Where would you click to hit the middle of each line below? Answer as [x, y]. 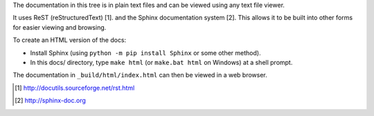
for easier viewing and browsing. [60, 27]
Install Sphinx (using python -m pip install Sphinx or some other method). [145, 52]
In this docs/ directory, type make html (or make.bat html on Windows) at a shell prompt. [161, 62]
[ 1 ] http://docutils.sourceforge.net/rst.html [75, 88]
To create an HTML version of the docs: [70, 40]
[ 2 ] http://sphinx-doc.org [51, 101]
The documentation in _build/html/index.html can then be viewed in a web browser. [140, 75]
